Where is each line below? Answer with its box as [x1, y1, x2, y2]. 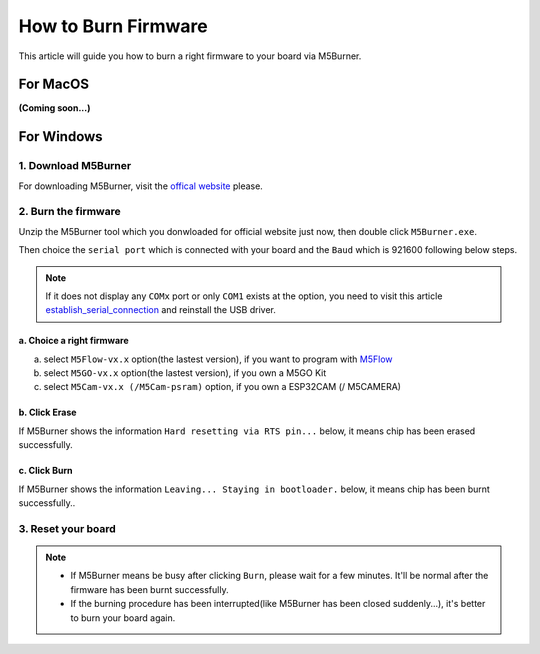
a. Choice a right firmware [18, 335, 129, 347]
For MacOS [18, 76, 90, 93]
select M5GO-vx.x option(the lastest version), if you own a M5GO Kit [43, 367, 327, 379]
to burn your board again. [70, 611, 176, 624]
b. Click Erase [18, 406, 77, 419]
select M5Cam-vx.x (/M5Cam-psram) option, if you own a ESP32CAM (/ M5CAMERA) [43, 381, 402, 393]
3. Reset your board [18, 521, 116, 535]
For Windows [18, 128, 104, 145]
